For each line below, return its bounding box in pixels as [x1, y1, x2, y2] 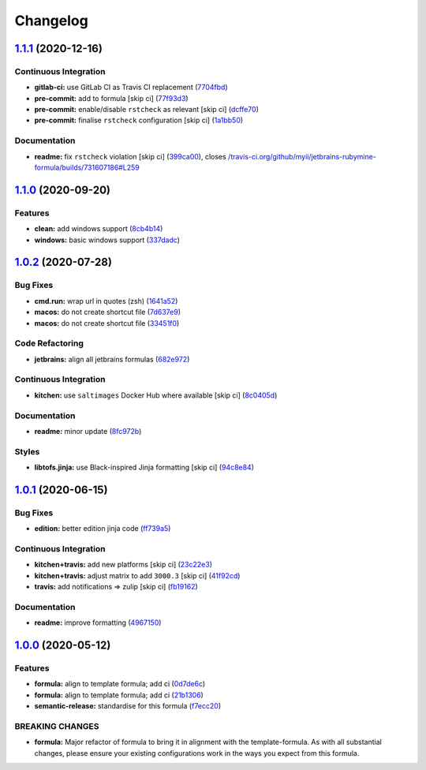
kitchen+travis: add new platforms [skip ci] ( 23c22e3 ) [34, 560, 213, 570]
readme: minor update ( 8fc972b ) [34, 426, 142, 435]
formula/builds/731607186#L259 [34, 163, 140, 173]
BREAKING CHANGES [14, 720, 99, 731]
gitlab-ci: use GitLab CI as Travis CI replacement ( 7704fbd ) [34, 83, 228, 92]
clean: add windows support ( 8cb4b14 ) [34, 224, 163, 234]
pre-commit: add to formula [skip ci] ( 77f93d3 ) [34, 93, 189, 103]
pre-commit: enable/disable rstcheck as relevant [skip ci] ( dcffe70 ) [34, 105, 260, 114]
